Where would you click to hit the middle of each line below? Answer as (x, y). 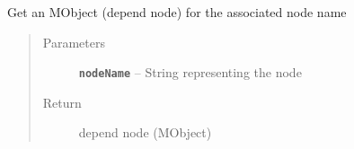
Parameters (74, 42)
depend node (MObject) (145, 132)
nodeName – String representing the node (190, 72)
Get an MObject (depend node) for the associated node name (177, 12)
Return (62, 102)
